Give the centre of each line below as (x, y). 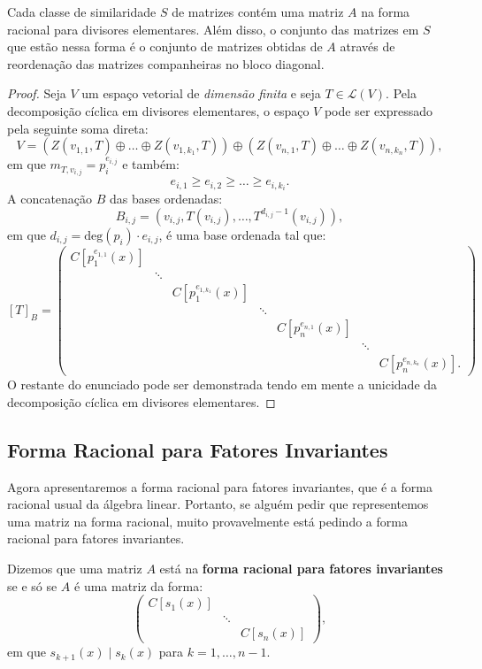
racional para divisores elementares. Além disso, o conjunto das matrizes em (213, 29)
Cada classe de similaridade (82, 12)
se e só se (32, 585)
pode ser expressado (378, 110)
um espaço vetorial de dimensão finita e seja (201, 93)
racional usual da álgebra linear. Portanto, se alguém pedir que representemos (218, 504)
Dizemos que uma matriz (75, 568)
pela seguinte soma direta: (78, 128)
